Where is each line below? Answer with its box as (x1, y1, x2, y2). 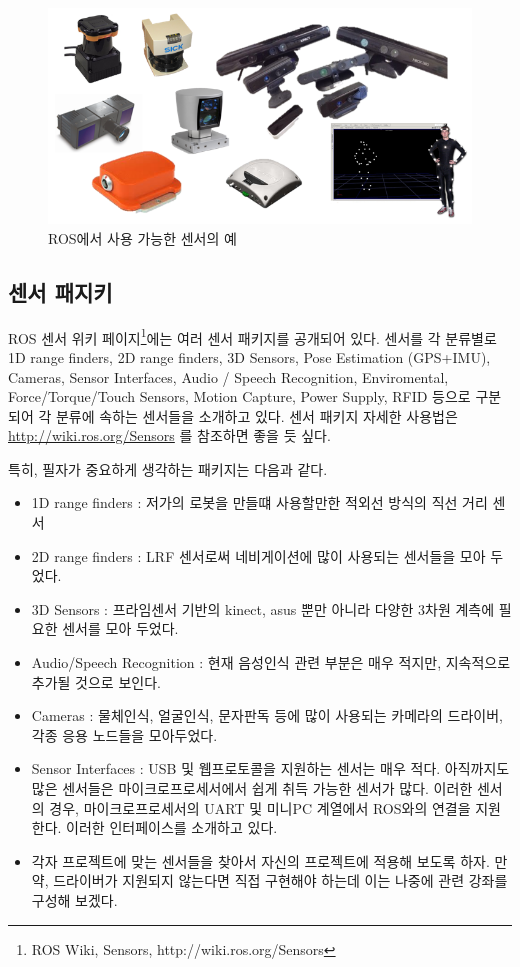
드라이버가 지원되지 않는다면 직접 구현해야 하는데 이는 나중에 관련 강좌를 (53, 870, 508, 891)
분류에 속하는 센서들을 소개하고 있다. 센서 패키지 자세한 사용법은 (55, 405, 458, 426)
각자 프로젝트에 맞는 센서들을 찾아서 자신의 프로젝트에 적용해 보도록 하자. (31, 850, 490, 871)
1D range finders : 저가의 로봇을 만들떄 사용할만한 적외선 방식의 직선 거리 (31, 492, 488, 513)
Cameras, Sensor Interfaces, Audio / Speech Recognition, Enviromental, (8, 366, 449, 387)
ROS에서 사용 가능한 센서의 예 (48, 227, 237, 248)
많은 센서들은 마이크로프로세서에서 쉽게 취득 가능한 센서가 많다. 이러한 (31, 778, 473, 799)
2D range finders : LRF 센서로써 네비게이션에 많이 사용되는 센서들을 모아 (31, 545, 486, 566)
